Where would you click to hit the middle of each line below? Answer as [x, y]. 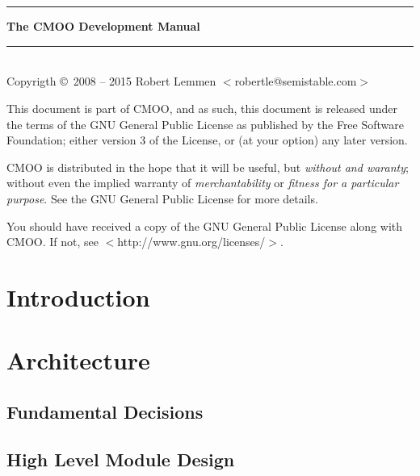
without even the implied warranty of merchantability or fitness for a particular [203, 183]
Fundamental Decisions [105, 411]
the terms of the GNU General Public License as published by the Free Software [206, 124]
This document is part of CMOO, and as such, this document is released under [202, 108]
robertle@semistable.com [296, 81]
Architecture [78, 360]
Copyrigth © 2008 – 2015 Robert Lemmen [111, 81]
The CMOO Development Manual [103, 26]
